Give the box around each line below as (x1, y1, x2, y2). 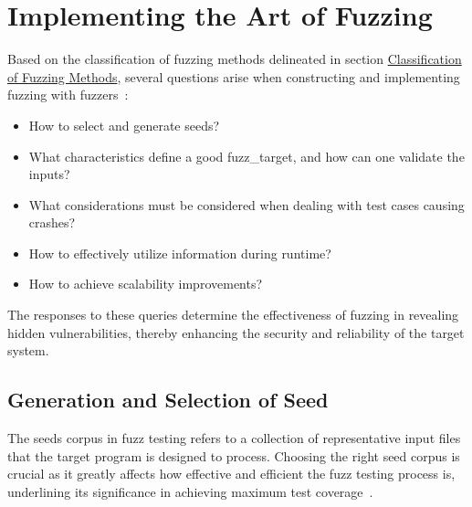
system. (7, 341, 49, 360)
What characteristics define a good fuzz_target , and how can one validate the (28, 146, 465, 165)
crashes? (28, 213, 76, 232)
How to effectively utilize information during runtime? (28, 243, 331, 262)
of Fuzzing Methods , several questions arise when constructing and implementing (7, 67, 460, 86)
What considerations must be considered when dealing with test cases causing (28, 195, 465, 214)
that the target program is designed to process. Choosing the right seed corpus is (7, 446, 460, 465)
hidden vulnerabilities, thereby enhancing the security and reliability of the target (7, 322, 465, 342)
